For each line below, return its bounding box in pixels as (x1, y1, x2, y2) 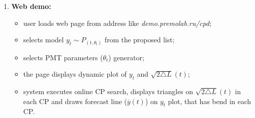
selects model (23, 34, 64, 45)
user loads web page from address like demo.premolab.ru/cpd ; (23, 17, 211, 28)
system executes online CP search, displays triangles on (23, 86, 193, 97)
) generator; (108, 52, 144, 62)
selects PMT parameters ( (23, 52, 103, 62)
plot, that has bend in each (168, 96, 251, 106)
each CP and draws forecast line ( (23, 96, 127, 106)
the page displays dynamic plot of (23, 69, 127, 79)
